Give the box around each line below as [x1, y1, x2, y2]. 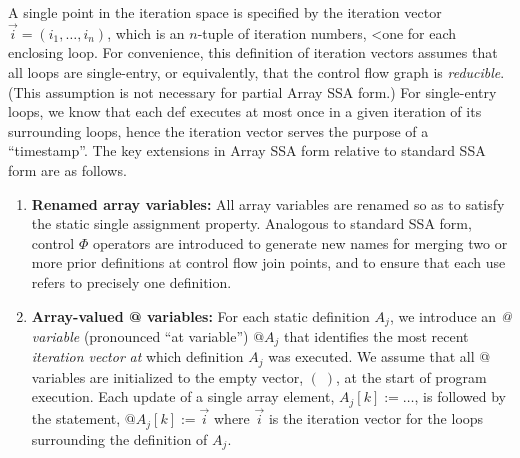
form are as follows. [8, 159, 127, 180]
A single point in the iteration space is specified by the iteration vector [8, 2, 442, 22]
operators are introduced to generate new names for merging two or [92, 232, 508, 253]
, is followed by [414, 386, 506, 407]
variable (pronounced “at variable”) [31, 325, 249, 346]
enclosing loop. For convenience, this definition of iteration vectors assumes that [8, 42, 498, 63]
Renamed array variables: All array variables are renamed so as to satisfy [31, 193, 505, 214]
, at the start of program [336, 366, 487, 387]
